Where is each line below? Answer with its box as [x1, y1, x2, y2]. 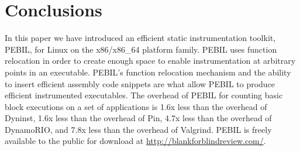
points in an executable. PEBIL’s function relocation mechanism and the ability [5, 66, 291, 78]
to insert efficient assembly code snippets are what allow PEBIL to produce [5, 77, 275, 90]
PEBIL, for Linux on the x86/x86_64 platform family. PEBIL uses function [5, 43, 277, 55]
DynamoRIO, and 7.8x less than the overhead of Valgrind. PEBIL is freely [5, 123, 272, 135]
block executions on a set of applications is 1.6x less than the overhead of [5, 100, 267, 112]
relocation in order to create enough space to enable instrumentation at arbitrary [5, 54, 296, 67]
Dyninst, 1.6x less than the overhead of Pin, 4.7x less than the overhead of [5, 112, 272, 124]
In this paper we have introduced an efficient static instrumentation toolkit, [5, 32, 276, 44]
